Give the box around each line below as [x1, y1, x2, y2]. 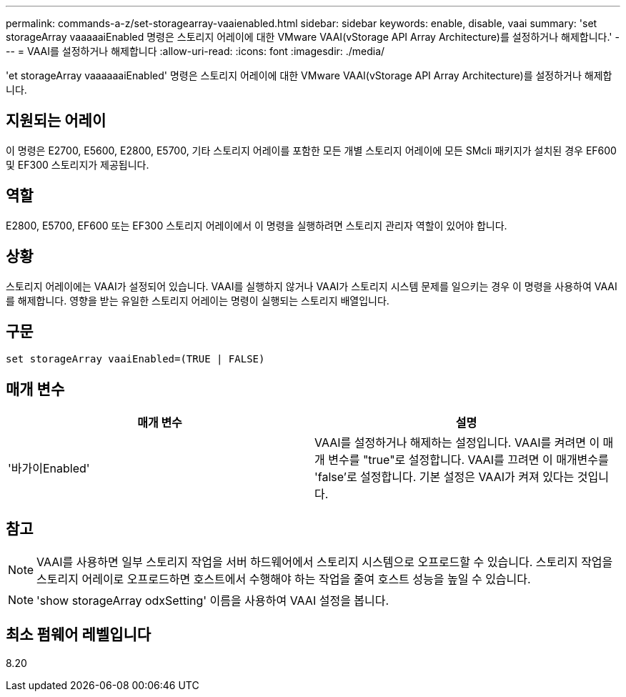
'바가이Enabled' [8, 461, 90, 476]
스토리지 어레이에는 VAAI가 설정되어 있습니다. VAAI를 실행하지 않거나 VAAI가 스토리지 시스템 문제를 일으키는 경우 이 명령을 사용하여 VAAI [6, 280, 617, 292]
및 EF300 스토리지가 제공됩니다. [6, 158, 149, 171]
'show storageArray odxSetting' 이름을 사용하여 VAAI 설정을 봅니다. [36, 593, 389, 608]
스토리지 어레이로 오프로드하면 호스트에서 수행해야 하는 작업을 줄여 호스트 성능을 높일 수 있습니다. [36, 572, 531, 587]
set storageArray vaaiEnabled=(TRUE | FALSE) [6, 353, 265, 365]
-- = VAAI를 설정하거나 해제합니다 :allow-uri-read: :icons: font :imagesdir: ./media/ [6, 45, 385, 57]
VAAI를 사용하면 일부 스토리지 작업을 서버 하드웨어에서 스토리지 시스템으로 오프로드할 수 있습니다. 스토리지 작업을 [36, 555, 613, 570]
